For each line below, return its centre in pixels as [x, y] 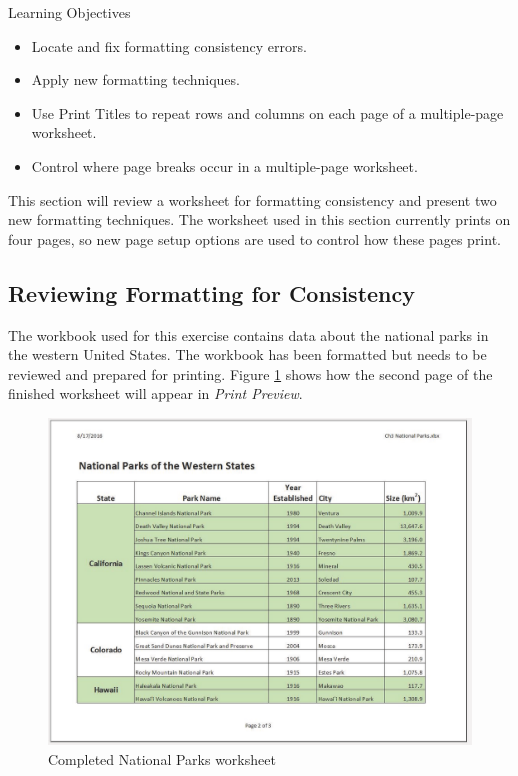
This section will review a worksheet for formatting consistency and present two [252, 199]
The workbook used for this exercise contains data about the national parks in [248, 334]
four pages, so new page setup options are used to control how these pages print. [254, 238]
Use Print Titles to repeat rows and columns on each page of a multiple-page [267, 112]
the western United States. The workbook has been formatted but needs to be [247, 354]
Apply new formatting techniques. [135, 79]
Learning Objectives [69, 12]
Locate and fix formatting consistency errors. [169, 45]
